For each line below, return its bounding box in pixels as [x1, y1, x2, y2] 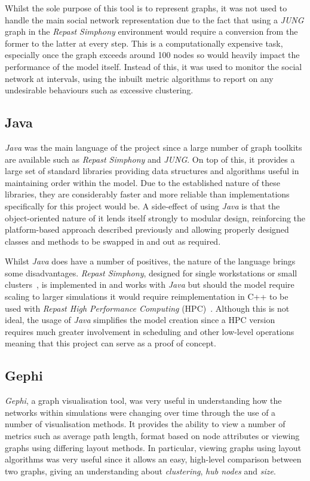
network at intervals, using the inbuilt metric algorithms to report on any [5, 72, 274, 84]
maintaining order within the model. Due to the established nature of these [5, 176, 281, 188]
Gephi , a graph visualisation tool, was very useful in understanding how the [5, 394, 282, 407]
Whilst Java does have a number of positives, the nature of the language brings [5, 255, 296, 267]
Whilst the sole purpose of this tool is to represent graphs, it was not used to [5, 2, 287, 14]
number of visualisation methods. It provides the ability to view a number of [5, 418, 286, 430]
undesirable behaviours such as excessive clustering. [5, 84, 194, 96]
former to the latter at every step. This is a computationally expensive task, [5, 36, 283, 49]
